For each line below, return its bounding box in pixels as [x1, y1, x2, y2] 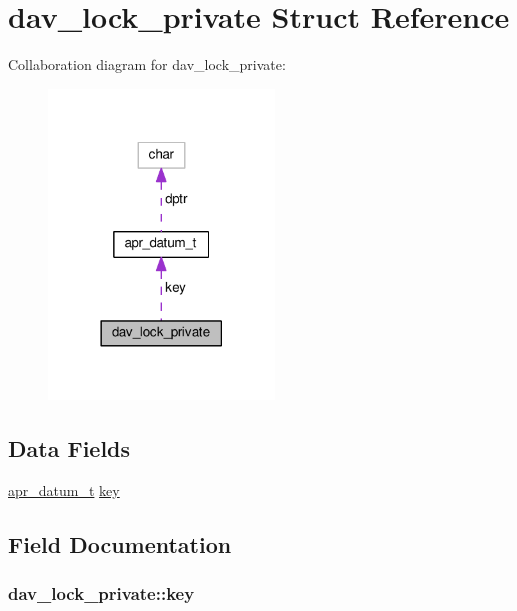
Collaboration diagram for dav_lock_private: [8, 54, 286, 75]
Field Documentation [8, 529, 232, 560]
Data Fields [8, 433, 131, 464]
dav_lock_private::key [8, 581, 195, 606]
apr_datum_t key [8, 480, 120, 501]
